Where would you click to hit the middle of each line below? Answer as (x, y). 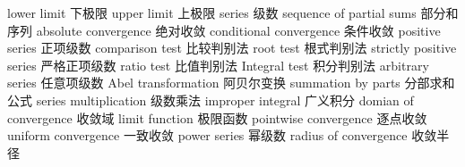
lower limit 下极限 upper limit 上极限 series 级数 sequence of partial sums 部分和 (233, 13)
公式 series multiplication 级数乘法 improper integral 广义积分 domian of (211, 100)
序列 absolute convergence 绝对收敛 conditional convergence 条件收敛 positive (224, 30)
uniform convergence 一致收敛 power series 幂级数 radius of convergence (207, 135)
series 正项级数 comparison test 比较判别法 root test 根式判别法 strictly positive (232, 48)
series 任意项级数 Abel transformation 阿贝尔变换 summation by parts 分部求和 (231, 83)
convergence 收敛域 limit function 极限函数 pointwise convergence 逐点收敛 (217, 117)
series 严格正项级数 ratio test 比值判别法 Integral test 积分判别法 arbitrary (218, 65)
